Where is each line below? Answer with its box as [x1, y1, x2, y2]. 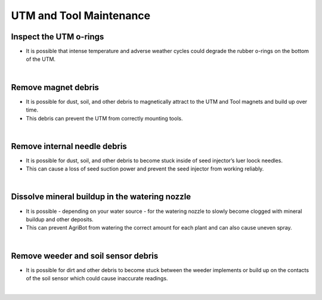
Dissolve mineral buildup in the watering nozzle [11, 191, 191, 202]
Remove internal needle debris [11, 141, 128, 151]
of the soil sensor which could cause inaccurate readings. [26, 274, 168, 282]
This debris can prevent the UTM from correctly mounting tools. [26, 115, 183, 122]
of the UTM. [26, 55, 56, 63]
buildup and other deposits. [26, 215, 94, 223]
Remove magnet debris [11, 82, 100, 92]
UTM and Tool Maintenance [11, 9, 151, 22]
